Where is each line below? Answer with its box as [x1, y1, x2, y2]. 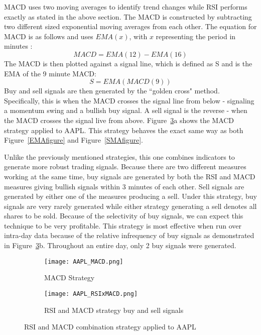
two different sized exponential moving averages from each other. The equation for [4, 21, 257, 32]
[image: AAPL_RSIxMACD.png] [44, 290, 138, 297]
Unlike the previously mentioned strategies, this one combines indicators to [4, 151, 235, 162]
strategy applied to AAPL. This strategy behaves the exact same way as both [4, 125, 243, 135]
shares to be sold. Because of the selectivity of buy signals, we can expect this [4, 210, 243, 221]
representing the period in [156, 31, 236, 41]
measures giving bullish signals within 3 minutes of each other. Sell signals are [4, 181, 244, 191]
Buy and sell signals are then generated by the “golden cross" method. [4, 85, 220, 96]
